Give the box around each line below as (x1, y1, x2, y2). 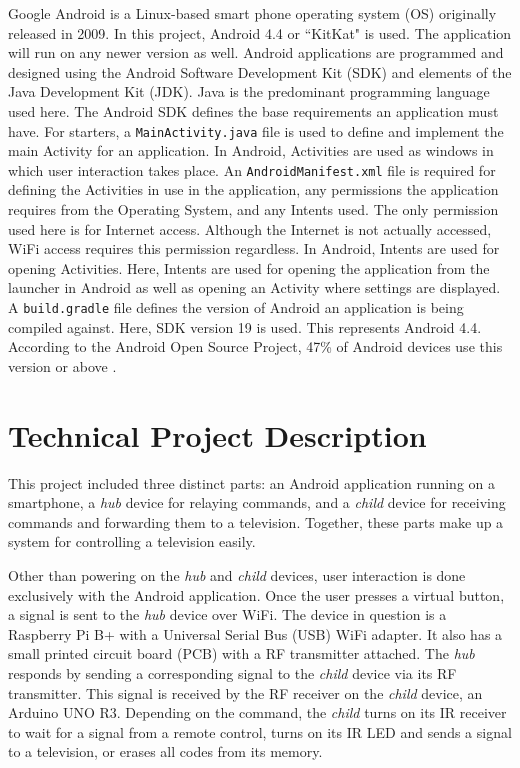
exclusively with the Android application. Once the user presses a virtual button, (8, 584, 505, 605)
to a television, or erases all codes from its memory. (8, 741, 323, 762)
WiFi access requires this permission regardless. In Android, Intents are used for (8, 238, 500, 259)
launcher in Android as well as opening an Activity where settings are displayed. (8, 277, 501, 298)
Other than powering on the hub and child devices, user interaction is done (8, 564, 466, 585)
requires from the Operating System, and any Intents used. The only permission (8, 199, 499, 220)
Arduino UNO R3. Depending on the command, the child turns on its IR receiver (8, 702, 507, 723)
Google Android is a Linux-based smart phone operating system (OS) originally (8, 3, 497, 23)
